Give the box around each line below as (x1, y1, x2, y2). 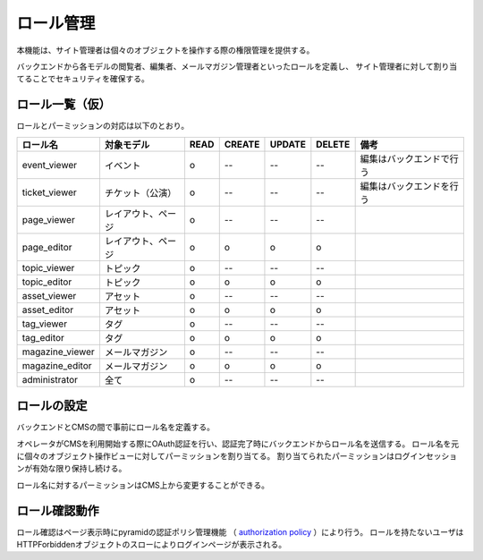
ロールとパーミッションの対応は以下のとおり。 (16, 121, 190, 132)
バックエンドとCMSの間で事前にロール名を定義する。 (16, 421, 215, 433)
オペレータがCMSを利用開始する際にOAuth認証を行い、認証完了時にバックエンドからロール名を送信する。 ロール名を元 (16, 438, 460, 449)
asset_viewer (21, 289, 77, 301)
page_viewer (21, 213, 75, 225)
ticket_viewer (21, 186, 78, 199)
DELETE (316, 138, 351, 150)
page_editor (21, 241, 72, 253)
